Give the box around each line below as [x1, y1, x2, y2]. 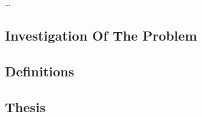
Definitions [5, 61, 75, 80]
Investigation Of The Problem [5, 25, 197, 44]
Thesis [5, 97, 46, 116]
